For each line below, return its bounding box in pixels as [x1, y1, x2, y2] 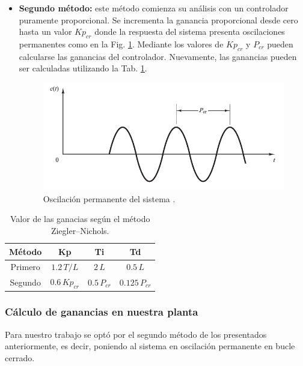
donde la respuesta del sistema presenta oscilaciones [94, 25, 285, 38]
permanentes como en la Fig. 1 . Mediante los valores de [19, 37, 224, 50]
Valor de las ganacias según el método [10, 212, 150, 225]
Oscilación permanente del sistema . [43, 192, 176, 205]
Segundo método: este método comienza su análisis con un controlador [19, 2, 289, 14]
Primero [10, 260, 40, 273]
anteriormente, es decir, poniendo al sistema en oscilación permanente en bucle [5, 340, 295, 352]
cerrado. [5, 351, 35, 364]
